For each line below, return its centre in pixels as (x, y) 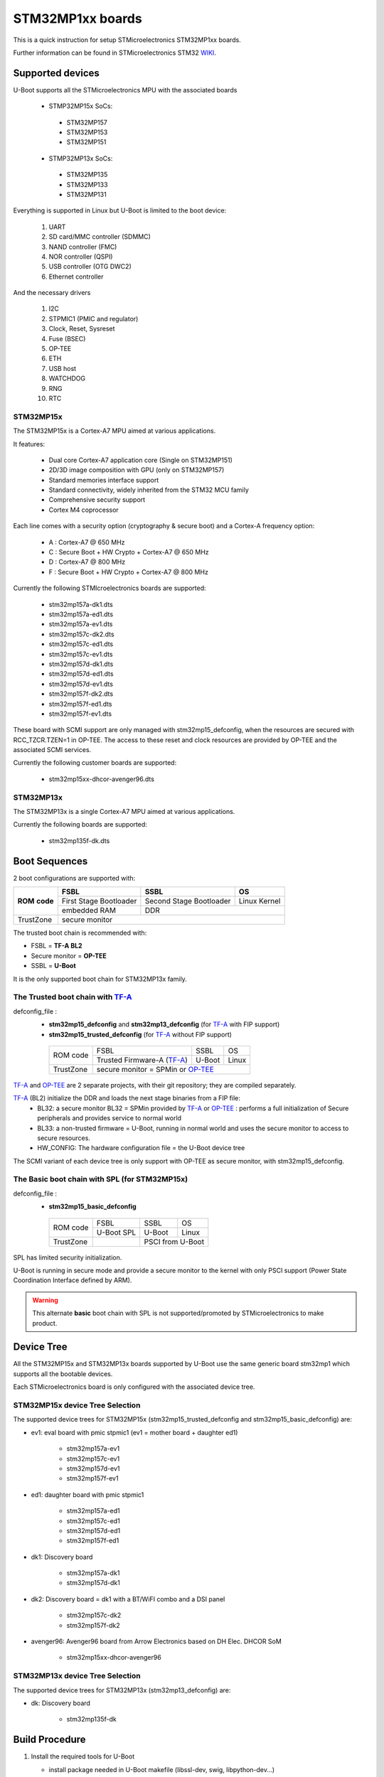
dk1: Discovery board (62, 1557)
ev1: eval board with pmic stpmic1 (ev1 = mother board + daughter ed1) (134, 1432)
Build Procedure (49, 1740)
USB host (63, 368)
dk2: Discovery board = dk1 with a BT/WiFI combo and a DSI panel (128, 1599)
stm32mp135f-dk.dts (79, 841)
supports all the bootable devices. (63, 1374)
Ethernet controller (76, 277)
